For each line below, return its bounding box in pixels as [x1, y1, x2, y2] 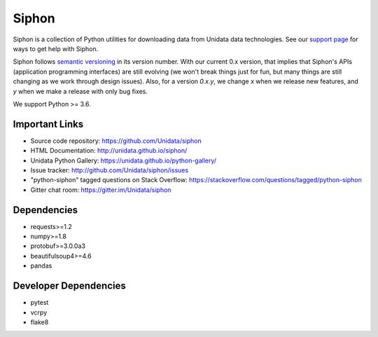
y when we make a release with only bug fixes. [13, 87, 148, 95]
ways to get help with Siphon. [13, 44, 99, 53]
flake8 [30, 317, 49, 326]
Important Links [13, 118, 84, 130]
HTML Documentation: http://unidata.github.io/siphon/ [30, 146, 188, 155]
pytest [30, 298, 49, 307]
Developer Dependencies [13, 280, 126, 292]
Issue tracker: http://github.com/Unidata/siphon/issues [30, 165, 189, 174]
